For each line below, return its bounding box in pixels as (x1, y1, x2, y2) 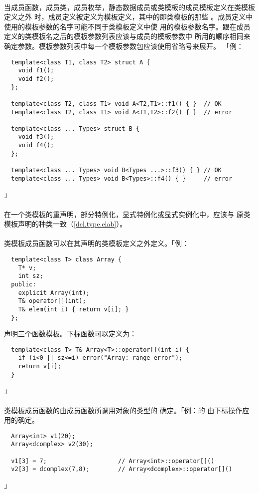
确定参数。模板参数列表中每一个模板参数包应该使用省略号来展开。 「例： (4, 40, 244, 51)
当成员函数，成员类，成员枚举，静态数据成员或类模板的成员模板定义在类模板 (4, 1, 255, 12)
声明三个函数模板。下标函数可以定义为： (4, 328, 136, 339)
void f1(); (18, 67, 54, 74)
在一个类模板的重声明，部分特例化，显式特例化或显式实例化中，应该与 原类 (4, 209, 251, 219)
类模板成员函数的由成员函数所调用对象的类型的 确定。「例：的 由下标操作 (4, 405, 243, 415)
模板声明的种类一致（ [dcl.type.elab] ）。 (4, 219, 127, 229)
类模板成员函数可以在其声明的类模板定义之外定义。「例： (4, 238, 189, 248)
